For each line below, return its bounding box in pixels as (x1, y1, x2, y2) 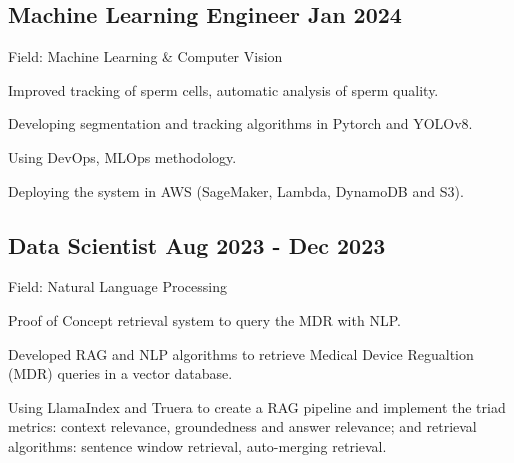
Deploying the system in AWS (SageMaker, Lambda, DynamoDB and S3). (8, 180, 464, 201)
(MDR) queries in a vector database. (8, 363, 233, 384)
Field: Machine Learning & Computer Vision (8, 46, 283, 67)
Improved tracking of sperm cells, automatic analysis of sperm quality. (8, 79, 439, 100)
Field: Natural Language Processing (8, 276, 228, 297)
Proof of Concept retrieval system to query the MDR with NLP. (8, 309, 401, 330)
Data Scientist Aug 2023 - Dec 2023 (8, 229, 386, 260)
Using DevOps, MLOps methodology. (8, 146, 237, 167)
